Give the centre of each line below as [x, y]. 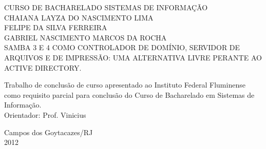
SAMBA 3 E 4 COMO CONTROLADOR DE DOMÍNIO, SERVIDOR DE [122, 47]
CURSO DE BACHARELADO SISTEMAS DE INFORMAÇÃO [106, 7]
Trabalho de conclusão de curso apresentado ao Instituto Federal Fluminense [125, 85]
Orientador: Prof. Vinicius [45, 114]
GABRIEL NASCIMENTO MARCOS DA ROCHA [85, 37]
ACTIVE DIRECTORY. [43, 67]
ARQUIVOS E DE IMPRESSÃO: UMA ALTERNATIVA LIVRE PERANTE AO [133, 57]
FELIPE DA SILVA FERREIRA [56, 27]
